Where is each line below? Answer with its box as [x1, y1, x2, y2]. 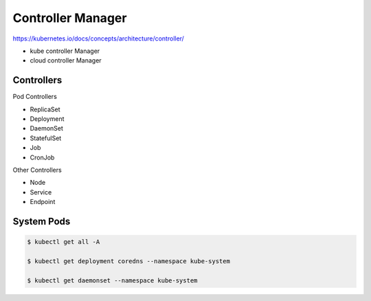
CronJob [30, 153, 55, 161]
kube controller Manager [30, 47, 100, 55]
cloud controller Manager [30, 56, 102, 65]
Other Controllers [12, 166, 62, 174]
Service [30, 188, 52, 196]
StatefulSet [30, 134, 62, 142]
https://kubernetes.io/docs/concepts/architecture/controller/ [12, 34, 185, 43]
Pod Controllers [12, 93, 58, 101]
